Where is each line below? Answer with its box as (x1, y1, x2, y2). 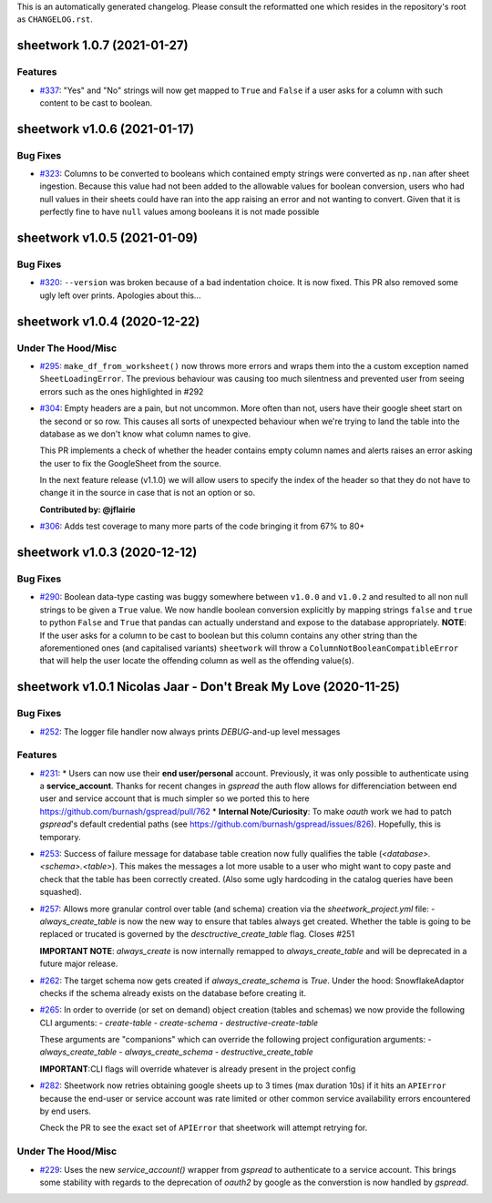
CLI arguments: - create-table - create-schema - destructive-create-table (39, 1017, 319, 1028)
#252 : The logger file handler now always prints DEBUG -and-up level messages (39, 725, 341, 737)
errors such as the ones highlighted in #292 (39, 386, 204, 396)
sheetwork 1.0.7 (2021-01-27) (16, 37, 189, 54)
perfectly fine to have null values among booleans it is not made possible (39, 206, 320, 218)
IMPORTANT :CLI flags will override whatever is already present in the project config (39, 1063, 356, 1074)
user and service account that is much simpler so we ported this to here (39, 793, 310, 804)
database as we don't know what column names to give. (39, 428, 251, 439)
